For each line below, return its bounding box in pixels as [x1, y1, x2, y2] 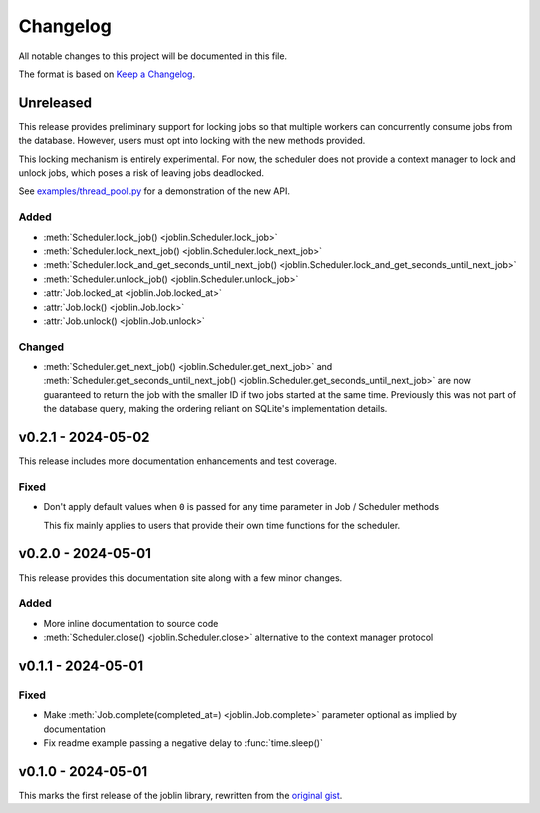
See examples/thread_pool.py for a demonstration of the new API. [18, 185, 290, 197]
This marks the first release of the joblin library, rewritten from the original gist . [18, 789, 343, 801]
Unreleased [18, 94, 93, 111]
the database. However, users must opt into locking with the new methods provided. [18, 135, 366, 147]
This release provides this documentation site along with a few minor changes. [18, 571, 343, 584]
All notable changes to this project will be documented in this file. [18, 50, 288, 62]
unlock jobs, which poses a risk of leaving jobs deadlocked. [18, 167, 265, 179]
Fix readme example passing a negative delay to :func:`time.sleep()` [43, 737, 324, 749]
